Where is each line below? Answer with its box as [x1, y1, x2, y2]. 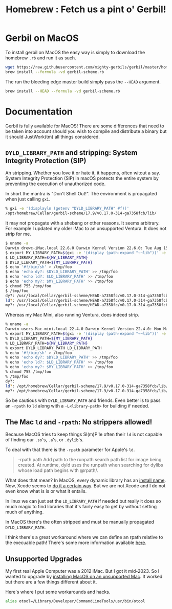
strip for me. [5, 231, 32, 237]
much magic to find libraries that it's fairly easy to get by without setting [5, 504, 157, 510]
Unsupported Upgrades [5, 554, 82, 563]
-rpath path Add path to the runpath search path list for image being [17, 457, 162, 463]
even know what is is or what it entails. [5, 488, 87, 494]
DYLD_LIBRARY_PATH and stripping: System [5, 148, 138, 157]
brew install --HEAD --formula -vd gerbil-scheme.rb [5, 88, 120, 94]
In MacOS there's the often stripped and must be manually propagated [5, 519, 155, 525]
